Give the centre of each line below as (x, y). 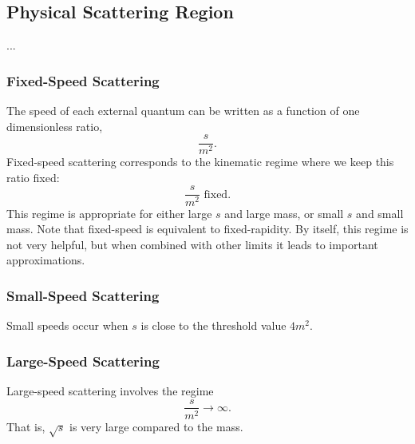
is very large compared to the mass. (156, 426)
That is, (26, 426)
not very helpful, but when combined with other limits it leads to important (192, 244)
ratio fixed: (33, 177)
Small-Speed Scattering (83, 295)
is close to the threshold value (213, 325)
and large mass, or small (284, 213)
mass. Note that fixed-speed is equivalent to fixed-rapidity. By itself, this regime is (207, 229)
